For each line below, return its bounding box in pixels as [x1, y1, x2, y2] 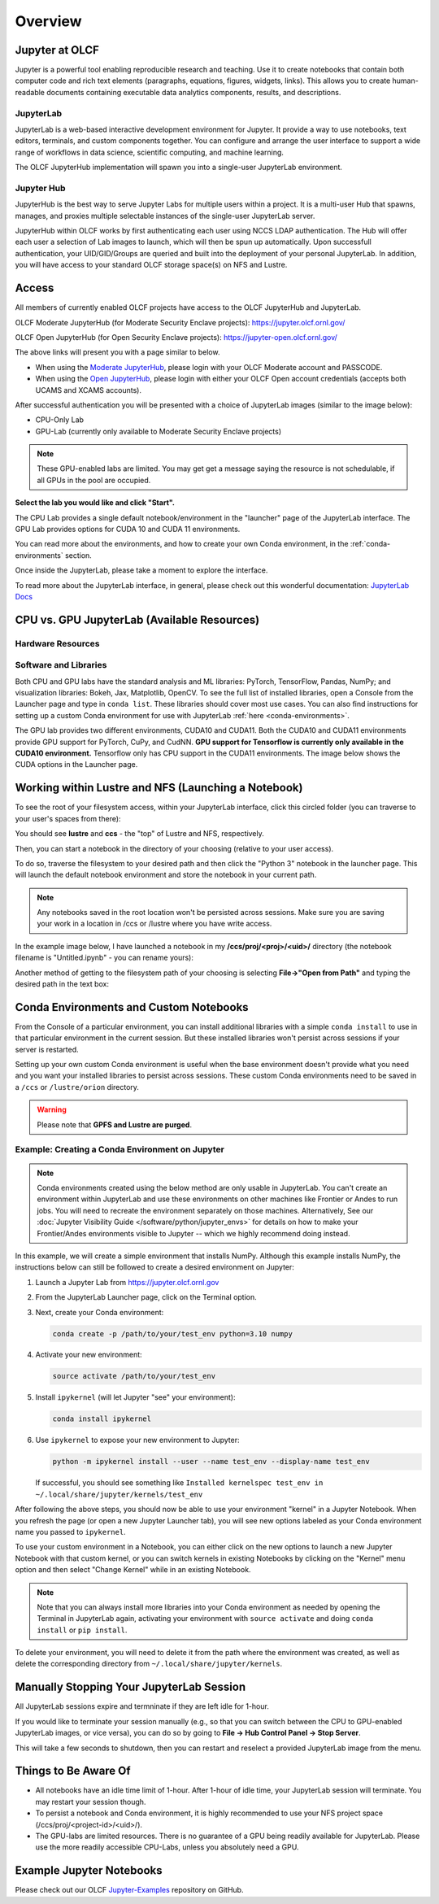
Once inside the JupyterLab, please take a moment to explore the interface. [15, 565, 268, 575]
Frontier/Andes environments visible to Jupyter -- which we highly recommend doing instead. [37, 1228, 350, 1238]
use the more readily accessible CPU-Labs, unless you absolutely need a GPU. [35, 1842, 299, 1852]
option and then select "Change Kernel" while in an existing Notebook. [15, 1565, 251, 1575]
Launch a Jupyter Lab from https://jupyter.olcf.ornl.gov [35, 1277, 219, 1287]
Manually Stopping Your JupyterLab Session [15, 1680, 246, 1694]
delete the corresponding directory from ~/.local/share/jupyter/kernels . [15, 1659, 283, 1669]
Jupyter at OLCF [15, 43, 99, 57]
